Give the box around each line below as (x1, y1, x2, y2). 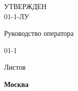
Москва (4, 78, 29, 89)
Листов (4, 62, 26, 72)
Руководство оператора (4, 28, 74, 38)
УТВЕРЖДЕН (4, 1, 47, 11)
